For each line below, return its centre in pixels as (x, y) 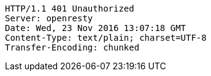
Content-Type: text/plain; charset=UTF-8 (106, 38)
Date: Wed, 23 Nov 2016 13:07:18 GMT (96, 28)
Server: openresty (49, 18)
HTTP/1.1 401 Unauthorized (70, 9)
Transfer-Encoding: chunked (72, 47)
